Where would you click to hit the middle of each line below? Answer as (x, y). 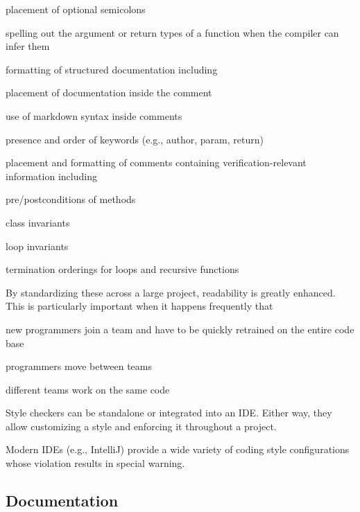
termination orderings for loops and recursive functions (122, 269)
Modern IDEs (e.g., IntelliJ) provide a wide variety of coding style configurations (178, 449)
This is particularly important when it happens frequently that (139, 306)
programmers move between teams (79, 366)
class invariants (38, 222)
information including (51, 176)
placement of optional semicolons (76, 9)
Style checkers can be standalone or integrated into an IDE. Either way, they (169, 413)
